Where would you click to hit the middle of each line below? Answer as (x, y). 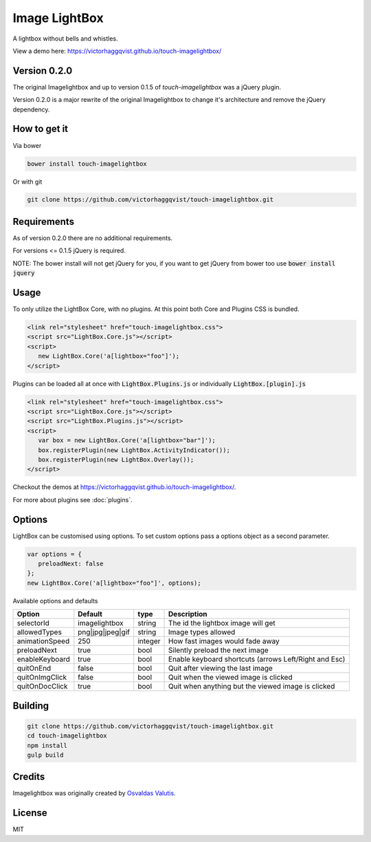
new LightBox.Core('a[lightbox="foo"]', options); (114, 583)
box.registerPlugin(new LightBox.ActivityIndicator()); (134, 450)
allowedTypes (39, 632)
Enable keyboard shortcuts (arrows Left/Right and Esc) (257, 659)
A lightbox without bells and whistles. (65, 39)
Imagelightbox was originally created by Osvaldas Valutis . (94, 793)
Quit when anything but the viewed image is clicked (252, 687)
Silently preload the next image (219, 650)
